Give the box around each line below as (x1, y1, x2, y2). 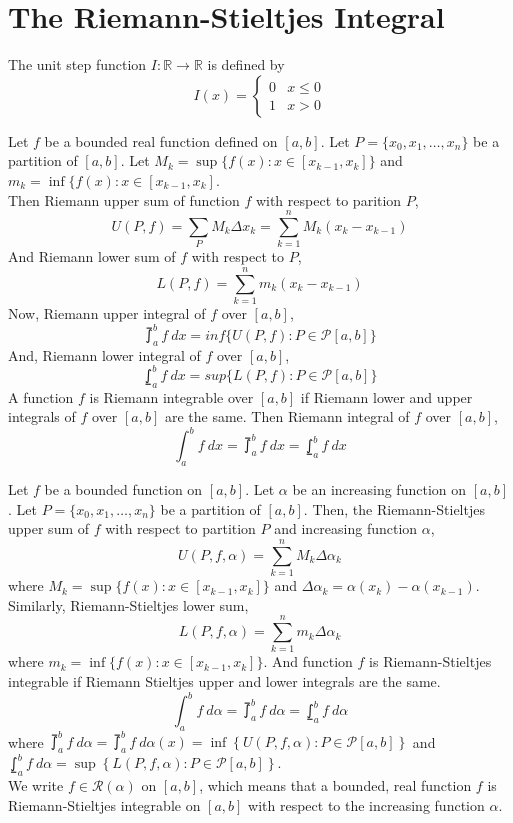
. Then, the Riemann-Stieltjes (303, 498, 485, 519)
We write (8, 775, 64, 795)
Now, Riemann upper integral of (8, 302, 206, 323)
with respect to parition (255, 189, 402, 210)
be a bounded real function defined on (44, 130, 278, 151)
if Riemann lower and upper (300, 386, 473, 407)
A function (8, 386, 74, 407)
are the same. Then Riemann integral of (164, 406, 410, 427)
